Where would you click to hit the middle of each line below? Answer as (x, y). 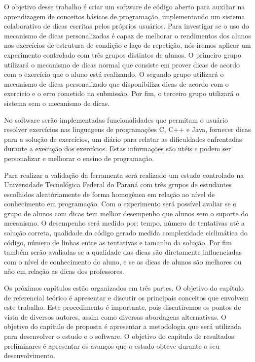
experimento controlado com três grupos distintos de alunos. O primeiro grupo (123, 54)
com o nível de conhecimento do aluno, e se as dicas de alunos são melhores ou (123, 261)
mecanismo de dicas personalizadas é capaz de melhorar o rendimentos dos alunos (127, 35)
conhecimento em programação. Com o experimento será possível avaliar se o (120, 204)
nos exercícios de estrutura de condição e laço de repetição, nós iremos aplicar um (127, 45)
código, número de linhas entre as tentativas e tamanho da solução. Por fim (118, 242)
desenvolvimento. (30, 355)
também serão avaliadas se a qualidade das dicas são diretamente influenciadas (123, 252)
